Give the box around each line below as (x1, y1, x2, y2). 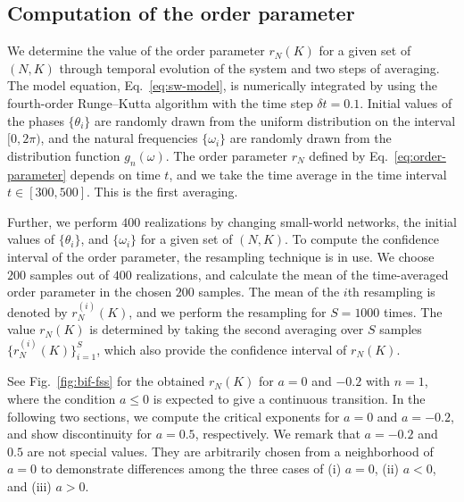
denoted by (7, 302, 68, 321)
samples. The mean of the (198, 282, 340, 301)
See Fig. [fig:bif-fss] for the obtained (7, 372, 205, 390)
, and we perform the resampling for (128, 302, 327, 321)
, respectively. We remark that (195, 424, 360, 443)
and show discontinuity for (7, 424, 152, 443)
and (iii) (7, 476, 52, 495)
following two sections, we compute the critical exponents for (7, 406, 340, 425)
